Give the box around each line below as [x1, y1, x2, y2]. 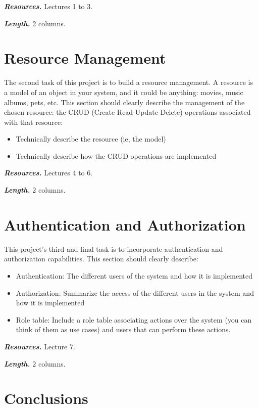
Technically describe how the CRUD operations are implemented [16, 150, 217, 161]
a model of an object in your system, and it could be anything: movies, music [4, 86, 243, 97]
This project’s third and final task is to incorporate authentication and [4, 243, 223, 254]
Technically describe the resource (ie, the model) [16, 133, 166, 144]
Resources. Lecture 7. [4, 341, 75, 351]
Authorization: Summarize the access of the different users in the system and [16, 287, 254, 298]
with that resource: [4, 116, 63, 127]
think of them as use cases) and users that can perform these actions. [16, 324, 231, 335]
